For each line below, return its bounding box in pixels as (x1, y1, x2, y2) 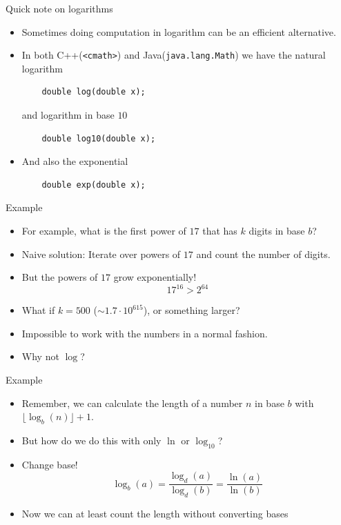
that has (202, 224, 237, 237)
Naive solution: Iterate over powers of (21, 246, 181, 261)
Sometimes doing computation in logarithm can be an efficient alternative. (21, 24, 336, 39)
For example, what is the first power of (21, 224, 186, 237)
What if (21, 303, 55, 317)
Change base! (21, 457, 78, 471)
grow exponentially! (113, 270, 197, 284)
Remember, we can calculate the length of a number (21, 395, 243, 410)
